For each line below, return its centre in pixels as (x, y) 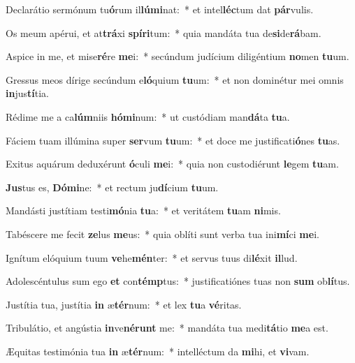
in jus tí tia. (27, 93)
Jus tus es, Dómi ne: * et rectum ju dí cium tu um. (112, 187)
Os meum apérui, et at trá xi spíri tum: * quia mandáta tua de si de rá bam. (164, 32)
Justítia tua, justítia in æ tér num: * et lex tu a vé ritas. (124, 304)
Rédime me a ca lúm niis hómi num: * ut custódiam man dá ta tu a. (148, 116)
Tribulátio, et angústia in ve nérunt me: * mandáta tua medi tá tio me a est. (167, 328)
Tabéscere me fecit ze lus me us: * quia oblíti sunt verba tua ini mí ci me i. (162, 234)
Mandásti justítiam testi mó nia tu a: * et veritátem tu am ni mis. (143, 210)
